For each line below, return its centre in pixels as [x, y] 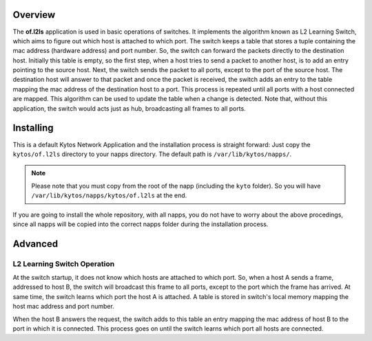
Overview [34, 15]
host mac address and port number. [64, 307]
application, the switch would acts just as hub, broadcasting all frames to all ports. [129, 108]
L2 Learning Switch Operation [64, 263]
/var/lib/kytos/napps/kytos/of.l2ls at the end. [109, 195]
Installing [33, 128]
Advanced [35, 244]
